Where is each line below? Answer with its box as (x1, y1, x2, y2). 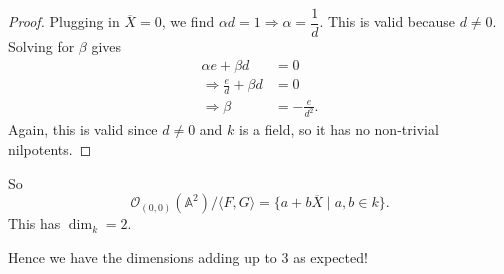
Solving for (8, 36, 75, 57)
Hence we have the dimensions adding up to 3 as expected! (8, 246, 368, 267)
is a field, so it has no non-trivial (239, 119, 439, 140)
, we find (161, 11, 215, 32)
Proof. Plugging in (8, 11, 120, 32)
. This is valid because (319, 11, 455, 32)
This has (8, 213, 61, 234)
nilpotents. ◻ (8, 139, 92, 160)
